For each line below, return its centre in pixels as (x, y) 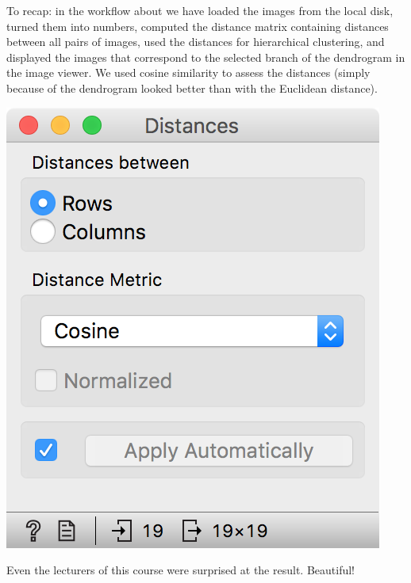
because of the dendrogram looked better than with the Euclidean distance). (192, 88)
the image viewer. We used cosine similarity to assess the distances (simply (188, 72)
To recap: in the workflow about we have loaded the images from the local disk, (200, 10)
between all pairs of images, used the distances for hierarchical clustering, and (196, 42)
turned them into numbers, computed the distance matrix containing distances (198, 26)
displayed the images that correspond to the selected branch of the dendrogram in (206, 57)
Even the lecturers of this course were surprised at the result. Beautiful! (181, 570)
